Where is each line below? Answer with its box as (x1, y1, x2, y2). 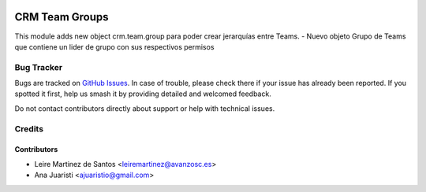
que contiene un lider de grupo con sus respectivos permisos (14, 42, 215, 51)
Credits (14, 123, 43, 134)
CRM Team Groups (14, 10, 110, 24)
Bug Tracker (14, 61, 63, 72)
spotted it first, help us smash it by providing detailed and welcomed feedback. (14, 89, 271, 98)
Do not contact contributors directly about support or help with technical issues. (14, 103, 275, 113)
